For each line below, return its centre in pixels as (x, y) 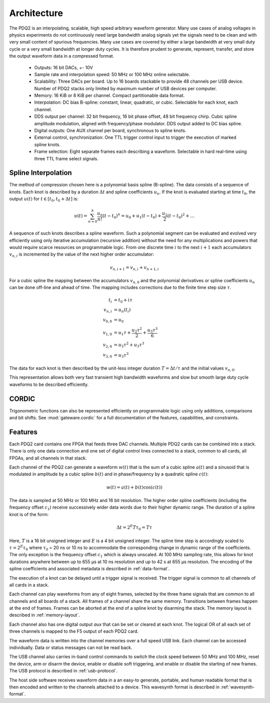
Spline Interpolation (40, 173)
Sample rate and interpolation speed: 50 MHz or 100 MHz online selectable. (112, 74)
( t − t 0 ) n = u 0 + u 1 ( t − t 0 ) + (132, 216)
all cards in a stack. (29, 585)
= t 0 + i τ (123, 301)
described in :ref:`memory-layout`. (44, 615)
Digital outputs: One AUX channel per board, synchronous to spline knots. (110, 131)
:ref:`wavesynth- (238, 687)
